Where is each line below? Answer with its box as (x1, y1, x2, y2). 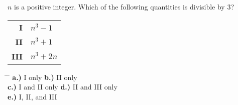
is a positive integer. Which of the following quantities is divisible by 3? (14, 1, 234, 11)
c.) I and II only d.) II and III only (8, 81, 117, 92)
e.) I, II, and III (8, 91, 57, 101)
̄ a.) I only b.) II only (8, 71, 77, 82)
